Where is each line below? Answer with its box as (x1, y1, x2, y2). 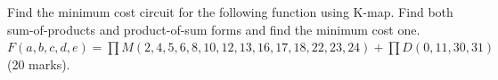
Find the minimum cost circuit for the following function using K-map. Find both (7, 3, 453, 20)
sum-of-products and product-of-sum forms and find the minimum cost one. (7, 20, 420, 38)
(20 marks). (7, 54, 70, 73)
